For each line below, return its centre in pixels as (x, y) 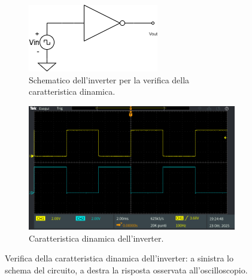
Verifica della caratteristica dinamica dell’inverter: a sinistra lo (119, 258)
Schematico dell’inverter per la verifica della (109, 79)
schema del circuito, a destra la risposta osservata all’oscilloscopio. (126, 270)
